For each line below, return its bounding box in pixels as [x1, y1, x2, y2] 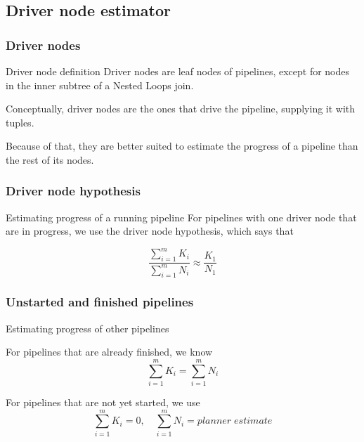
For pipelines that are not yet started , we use [6, 394, 200, 409]
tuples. [6, 115, 34, 129]
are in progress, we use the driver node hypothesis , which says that [6, 223, 294, 238]
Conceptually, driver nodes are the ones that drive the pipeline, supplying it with [6, 101, 356, 116]
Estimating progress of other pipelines [6, 320, 169, 335]
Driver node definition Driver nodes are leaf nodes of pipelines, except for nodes [6, 64, 350, 78]
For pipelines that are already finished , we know [6, 344, 213, 359]
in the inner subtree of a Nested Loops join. [6, 77, 194, 92]
